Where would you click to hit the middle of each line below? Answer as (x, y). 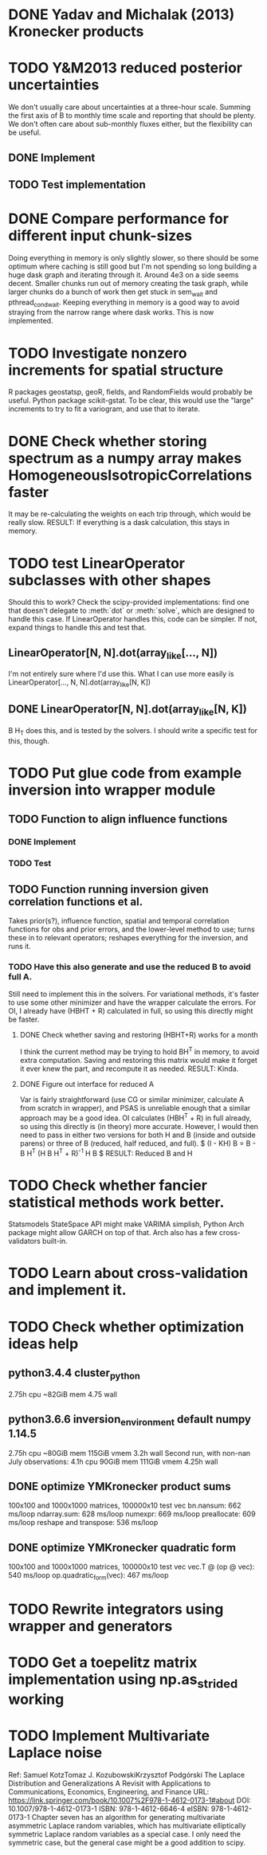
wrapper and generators (90, 1626)
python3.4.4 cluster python (75, 1374)
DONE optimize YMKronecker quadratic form (122, 1547)
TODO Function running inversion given (108, 889)
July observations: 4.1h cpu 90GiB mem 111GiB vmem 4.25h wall (113, 1461)
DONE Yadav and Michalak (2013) (122, 15)
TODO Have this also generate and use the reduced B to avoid (130, 967)
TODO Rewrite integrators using (116, 1609)
